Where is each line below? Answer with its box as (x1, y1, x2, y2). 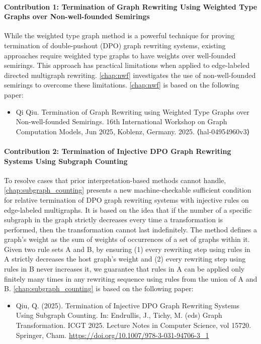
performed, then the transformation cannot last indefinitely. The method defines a (4, 224, 257, 234)
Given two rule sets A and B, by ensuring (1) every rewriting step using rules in (4, 243, 250, 254)
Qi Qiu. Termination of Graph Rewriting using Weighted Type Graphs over (16, 106, 249, 117)
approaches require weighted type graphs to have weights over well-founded (4, 50, 236, 60)
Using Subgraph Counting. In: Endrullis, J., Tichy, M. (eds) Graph (16, 310, 222, 320)
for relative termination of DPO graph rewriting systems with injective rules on (4, 194, 249, 205)
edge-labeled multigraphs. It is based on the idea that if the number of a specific (4, 204, 252, 215)
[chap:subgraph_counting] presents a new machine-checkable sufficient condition (4, 185, 251, 195)
